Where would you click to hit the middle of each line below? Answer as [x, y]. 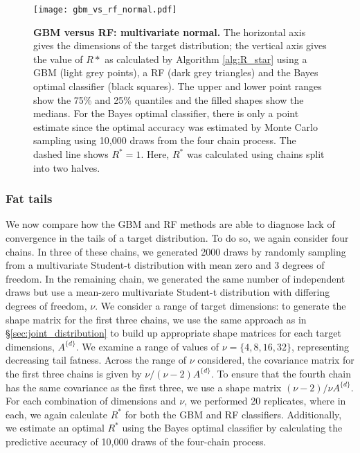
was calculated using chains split [255, 154]
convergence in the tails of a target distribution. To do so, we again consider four [177, 238]
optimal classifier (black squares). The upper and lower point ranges [178, 86]
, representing [320, 346]
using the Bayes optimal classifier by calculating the [232, 428]
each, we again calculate [56, 414]
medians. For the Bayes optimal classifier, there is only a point [166, 113]
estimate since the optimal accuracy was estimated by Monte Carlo [175, 126]
